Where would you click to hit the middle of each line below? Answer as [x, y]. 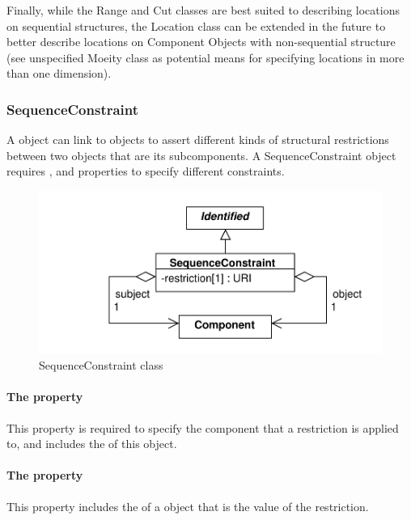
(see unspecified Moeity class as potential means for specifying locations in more [205, 57]
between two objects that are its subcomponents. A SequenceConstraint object [201, 155]
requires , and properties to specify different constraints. [146, 171]
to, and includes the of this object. [92, 444]
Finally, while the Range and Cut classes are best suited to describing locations [203, 10]
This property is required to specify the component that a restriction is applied [203, 427]
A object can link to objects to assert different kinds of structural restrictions [198, 140]
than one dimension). [59, 73]
